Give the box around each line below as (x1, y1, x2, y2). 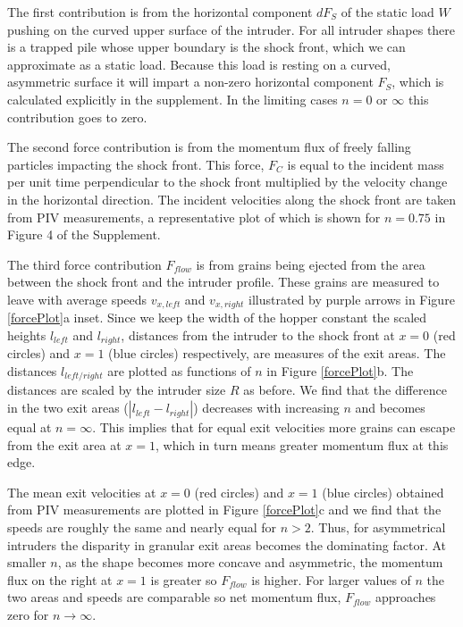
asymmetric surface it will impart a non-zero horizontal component (7, 72, 374, 91)
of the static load (341, 3, 434, 21)
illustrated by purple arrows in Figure (248, 289, 455, 308)
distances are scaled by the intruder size (7, 380, 226, 399)
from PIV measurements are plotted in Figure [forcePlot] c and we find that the (7, 500, 442, 519)
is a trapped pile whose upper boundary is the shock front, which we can (7, 38, 406, 56)
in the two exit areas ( (7, 398, 129, 417)
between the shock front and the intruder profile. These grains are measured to (7, 272, 440, 291)
